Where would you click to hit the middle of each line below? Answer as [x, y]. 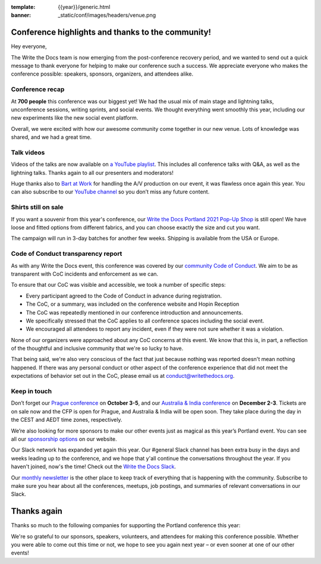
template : [23, 7]
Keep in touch [32, 391]
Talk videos [28, 152]
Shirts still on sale [37, 207]
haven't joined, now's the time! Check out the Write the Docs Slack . [94, 466]
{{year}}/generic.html [84, 7]
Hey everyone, [29, 46]
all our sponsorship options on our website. [64, 439]
